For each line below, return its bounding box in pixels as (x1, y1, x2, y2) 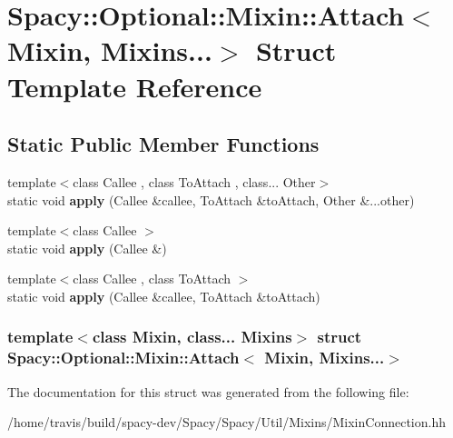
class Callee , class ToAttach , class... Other (73, 172, 316, 191)
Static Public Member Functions (7, 130, 320, 158)
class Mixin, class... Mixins (92, 325, 292, 348)
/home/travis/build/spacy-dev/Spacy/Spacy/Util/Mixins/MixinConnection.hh (7, 413, 446, 432)
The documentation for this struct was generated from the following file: (7, 382, 409, 401)
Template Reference (7, 67, 262, 105)
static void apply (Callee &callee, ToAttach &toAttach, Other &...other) (7, 190, 415, 209)
